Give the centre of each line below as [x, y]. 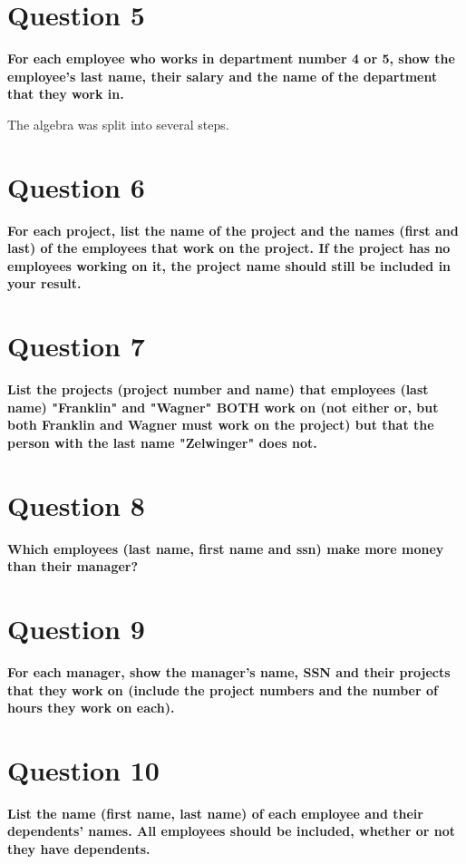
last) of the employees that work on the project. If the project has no [229, 248]
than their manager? [73, 566]
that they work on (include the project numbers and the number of [223, 689]
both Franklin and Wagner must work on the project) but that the [221, 425]
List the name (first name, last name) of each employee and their [215, 813]
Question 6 [76, 186]
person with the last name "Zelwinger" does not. [162, 442]
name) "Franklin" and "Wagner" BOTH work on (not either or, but [223, 407]
